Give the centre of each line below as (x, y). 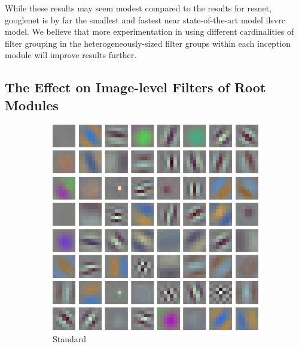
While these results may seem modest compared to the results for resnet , (138, 8)
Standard (70, 338)
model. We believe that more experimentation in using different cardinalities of (149, 31)
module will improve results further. (71, 55)
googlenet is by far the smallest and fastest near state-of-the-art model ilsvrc (145, 19)
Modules (32, 105)
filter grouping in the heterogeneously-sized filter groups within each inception (148, 43)
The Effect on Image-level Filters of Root (135, 87)
